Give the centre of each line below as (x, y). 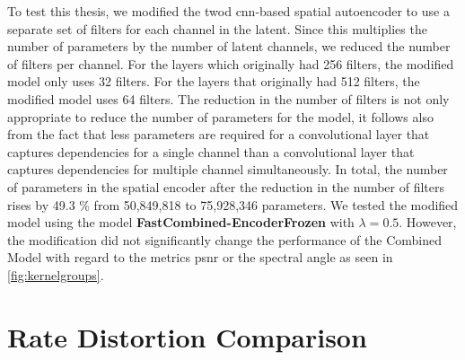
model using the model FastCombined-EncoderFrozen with (181, 222)
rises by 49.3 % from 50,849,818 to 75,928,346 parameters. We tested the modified (233, 204)
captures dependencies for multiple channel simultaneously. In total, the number (228, 169)
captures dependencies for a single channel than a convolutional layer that (211, 151)
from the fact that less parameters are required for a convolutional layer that (219, 134)
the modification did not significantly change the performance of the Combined (224, 239)
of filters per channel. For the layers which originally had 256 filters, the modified (231, 63)
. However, (428, 222)
